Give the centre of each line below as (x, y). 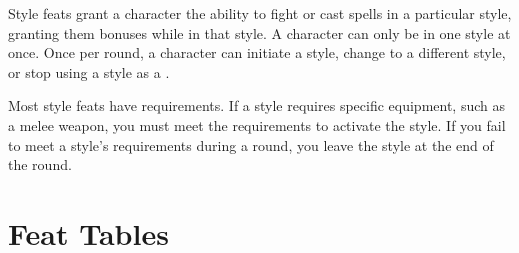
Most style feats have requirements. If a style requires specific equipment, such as (256, 105)
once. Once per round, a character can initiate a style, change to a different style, (257, 52)
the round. (40, 164)
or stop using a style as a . (89, 71)
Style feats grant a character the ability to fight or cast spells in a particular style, (260, 13)
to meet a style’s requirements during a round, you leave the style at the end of (251, 144)
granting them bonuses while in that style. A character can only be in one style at (259, 32)
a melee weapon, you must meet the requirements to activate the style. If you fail (257, 124)
